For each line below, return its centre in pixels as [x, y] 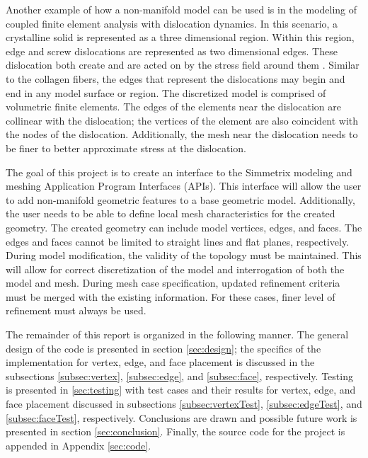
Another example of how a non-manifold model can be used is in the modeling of [182, 9]
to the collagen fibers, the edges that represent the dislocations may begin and [176, 78]
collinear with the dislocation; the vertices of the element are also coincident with [182, 120]
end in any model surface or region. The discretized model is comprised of [166, 92]
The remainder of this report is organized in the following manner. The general [177, 334]
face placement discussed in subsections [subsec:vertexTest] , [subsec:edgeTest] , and [184, 404]
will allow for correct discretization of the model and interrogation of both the [175, 269]
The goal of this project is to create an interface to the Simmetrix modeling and [179, 172]
